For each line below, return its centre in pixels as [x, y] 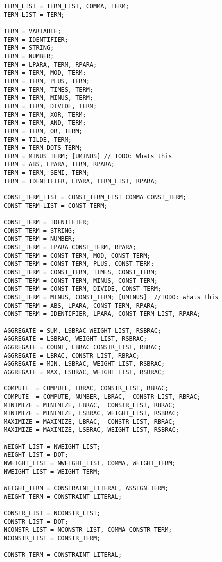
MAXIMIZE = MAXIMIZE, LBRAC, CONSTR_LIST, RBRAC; [90, 422]
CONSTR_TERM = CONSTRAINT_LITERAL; [63, 555]
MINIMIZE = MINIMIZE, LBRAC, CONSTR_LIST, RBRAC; [90, 405]
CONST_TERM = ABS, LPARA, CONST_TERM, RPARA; [81, 305]
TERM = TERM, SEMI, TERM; [47, 173]
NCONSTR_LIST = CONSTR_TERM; [52, 538]
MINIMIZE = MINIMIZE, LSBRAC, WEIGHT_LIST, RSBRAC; [92, 414]
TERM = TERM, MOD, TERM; [45, 73]
